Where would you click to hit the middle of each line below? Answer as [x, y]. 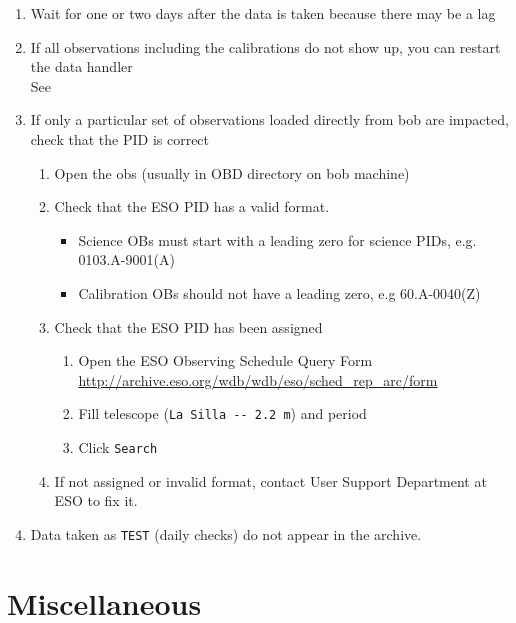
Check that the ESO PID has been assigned [188, 326]
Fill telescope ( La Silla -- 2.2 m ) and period [222, 413]
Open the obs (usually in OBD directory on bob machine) [232, 172]
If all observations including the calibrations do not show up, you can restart [265, 46]
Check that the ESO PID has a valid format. [192, 206]
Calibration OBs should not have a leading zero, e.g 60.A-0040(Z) [279, 292]
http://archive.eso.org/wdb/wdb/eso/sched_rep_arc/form [258, 379]
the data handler [81, 66]
